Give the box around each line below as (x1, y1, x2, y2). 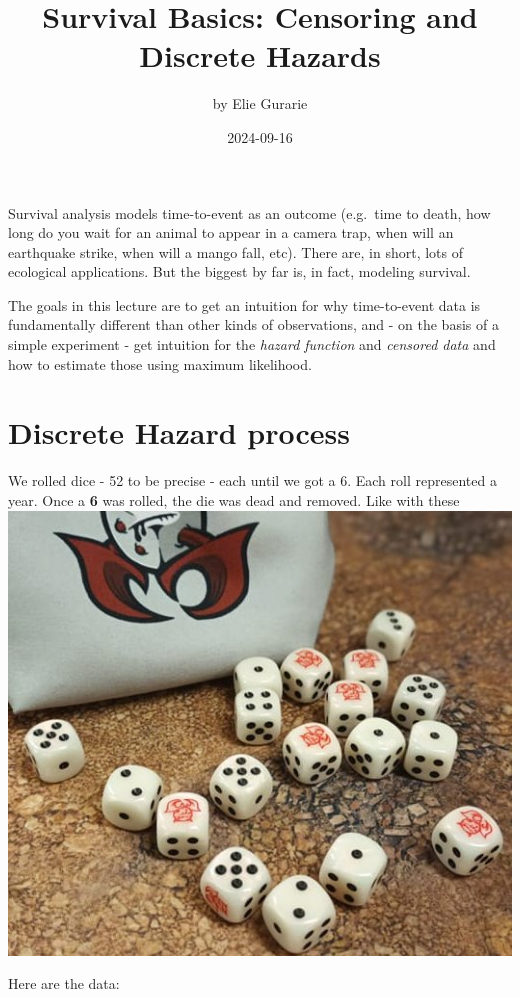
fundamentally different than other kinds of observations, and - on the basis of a (8, 314, 499, 335)
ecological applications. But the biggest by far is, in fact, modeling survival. (8, 261, 471, 282)
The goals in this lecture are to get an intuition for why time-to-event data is (8, 294, 481, 315)
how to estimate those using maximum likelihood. (8, 353, 312, 374)
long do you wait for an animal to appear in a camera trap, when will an (8, 222, 454, 243)
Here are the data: (8, 973, 120, 994)
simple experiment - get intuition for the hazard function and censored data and (8, 334, 496, 355)
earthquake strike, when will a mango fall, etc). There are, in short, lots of (8, 241, 464, 262)
